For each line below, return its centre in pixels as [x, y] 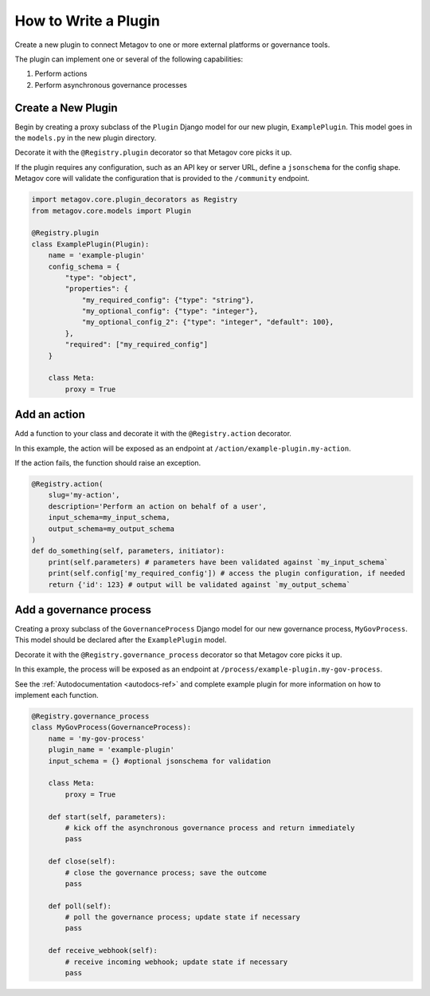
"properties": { [97, 289]
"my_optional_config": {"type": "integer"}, [170, 311]
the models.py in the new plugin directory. [86, 138]
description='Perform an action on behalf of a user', [157, 506]
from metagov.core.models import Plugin [111, 211]
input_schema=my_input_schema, [109, 518]
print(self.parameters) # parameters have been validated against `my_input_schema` [219, 562]
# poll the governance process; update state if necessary [183, 917]
